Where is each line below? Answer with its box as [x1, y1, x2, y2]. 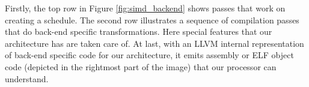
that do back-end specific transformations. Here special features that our [5, 25, 272, 38]
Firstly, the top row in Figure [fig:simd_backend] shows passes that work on [5, 2, 286, 14]
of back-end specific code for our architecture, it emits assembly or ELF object [5, 49, 294, 61]
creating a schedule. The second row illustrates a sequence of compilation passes [5, 13, 299, 26]
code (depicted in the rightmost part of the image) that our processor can [5, 60, 277, 73]
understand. [5, 72, 49, 85]
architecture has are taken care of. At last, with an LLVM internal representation [5, 37, 304, 49]
